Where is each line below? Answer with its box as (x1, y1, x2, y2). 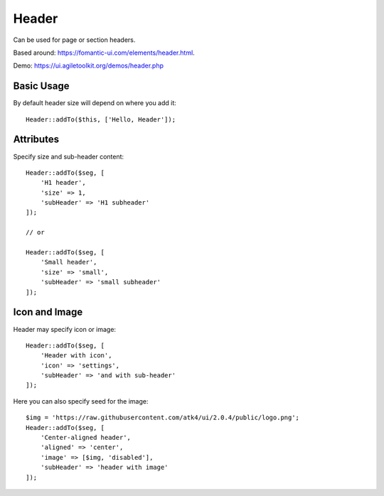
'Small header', (40, 258, 97, 266)
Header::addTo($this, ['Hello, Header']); (26, 115, 176, 124)
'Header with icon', (40, 352, 112, 360)
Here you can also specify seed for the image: (13, 397, 149, 405)
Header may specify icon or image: (13, 325, 117, 333)
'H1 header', (40, 178, 86, 187)
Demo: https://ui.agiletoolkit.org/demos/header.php (13, 61, 164, 70)
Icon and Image (13, 306, 83, 318)
